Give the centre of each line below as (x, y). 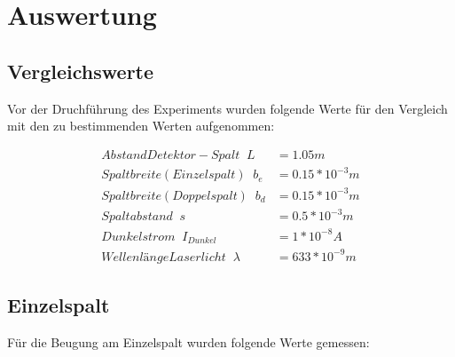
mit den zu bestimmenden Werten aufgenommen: (141, 126)
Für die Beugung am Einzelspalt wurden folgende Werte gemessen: (188, 342)
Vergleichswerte (81, 71)
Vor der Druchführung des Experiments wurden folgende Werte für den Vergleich (227, 108)
